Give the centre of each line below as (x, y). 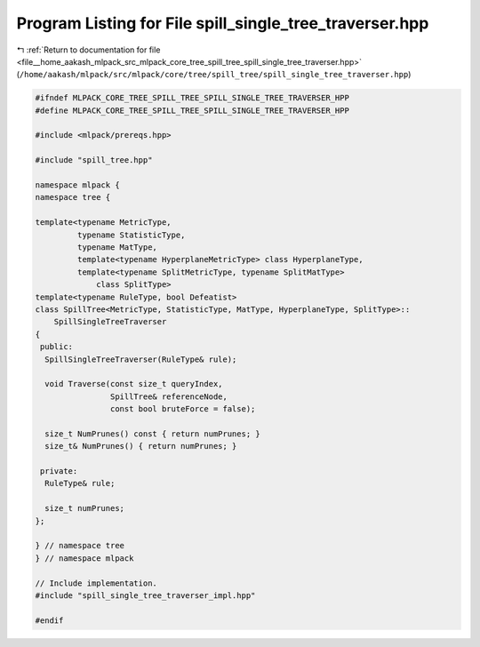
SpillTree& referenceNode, (169, 396)
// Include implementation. (96, 583)
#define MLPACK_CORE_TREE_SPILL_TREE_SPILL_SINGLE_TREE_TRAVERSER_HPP (192, 110)
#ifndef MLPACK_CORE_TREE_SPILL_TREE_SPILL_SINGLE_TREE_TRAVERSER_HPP (192, 98)
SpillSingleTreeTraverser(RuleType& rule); (141, 359)
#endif (49, 620)
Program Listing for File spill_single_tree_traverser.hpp (223, 23)
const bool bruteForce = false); (183, 409)
